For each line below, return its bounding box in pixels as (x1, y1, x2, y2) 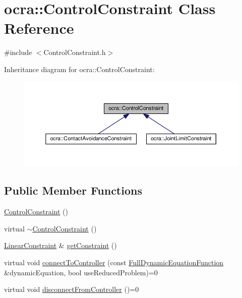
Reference (4, 18, 74, 38)
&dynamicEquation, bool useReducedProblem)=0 (4, 267, 158, 277)
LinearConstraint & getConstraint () (4, 240, 117, 251)
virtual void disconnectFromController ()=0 (4, 284, 139, 294)
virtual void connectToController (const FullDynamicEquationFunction (4, 257, 224, 267)
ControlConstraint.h (43, 47, 106, 57)
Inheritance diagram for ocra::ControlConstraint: (4, 64, 155, 74)
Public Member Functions (4, 183, 142, 198)
